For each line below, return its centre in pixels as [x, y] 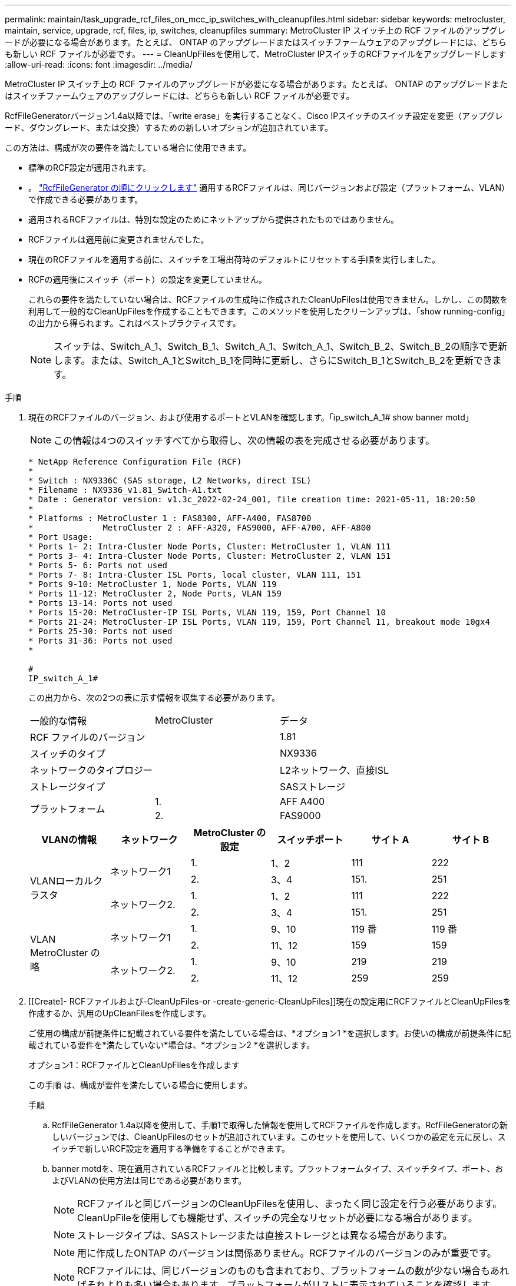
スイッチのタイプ [68, 754]
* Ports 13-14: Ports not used [100, 603]
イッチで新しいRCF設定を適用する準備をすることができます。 [171, 1149]
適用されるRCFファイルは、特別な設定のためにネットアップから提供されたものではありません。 [214, 219]
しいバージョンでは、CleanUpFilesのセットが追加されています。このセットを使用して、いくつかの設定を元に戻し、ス [279, 1137]
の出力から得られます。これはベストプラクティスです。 [135, 323]
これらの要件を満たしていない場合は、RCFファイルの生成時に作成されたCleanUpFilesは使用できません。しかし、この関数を [268, 299]
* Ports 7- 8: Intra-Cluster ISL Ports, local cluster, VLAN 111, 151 [195, 575]
